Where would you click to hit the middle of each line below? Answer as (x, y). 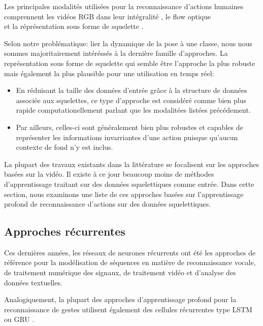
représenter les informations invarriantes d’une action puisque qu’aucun (127, 137)
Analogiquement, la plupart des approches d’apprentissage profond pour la (120, 299)
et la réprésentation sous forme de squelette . (74, 26)
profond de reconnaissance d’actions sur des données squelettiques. (108, 204)
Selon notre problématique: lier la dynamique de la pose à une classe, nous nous (128, 43)
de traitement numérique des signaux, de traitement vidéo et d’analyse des (120, 272)
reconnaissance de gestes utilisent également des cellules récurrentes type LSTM (128, 309)
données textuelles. (33, 282)
